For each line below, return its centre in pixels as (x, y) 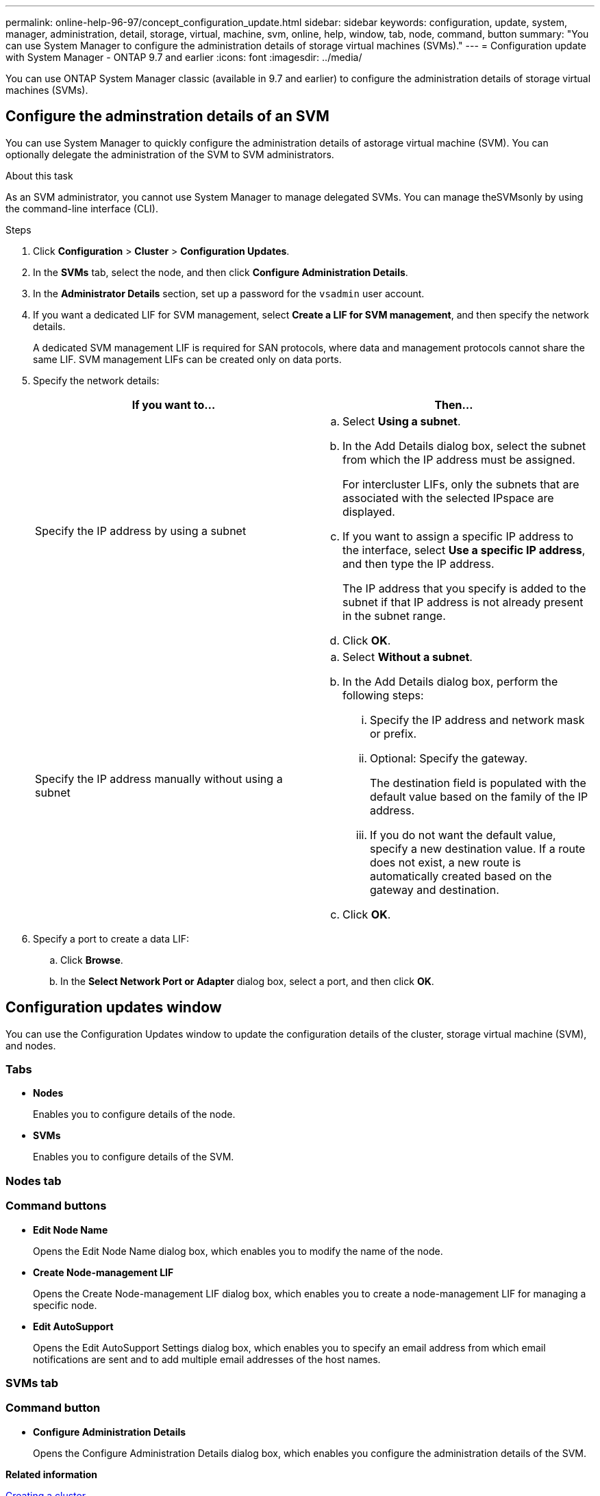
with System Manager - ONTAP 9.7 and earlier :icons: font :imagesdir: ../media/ (184, 57)
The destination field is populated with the (478, 783)
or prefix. (393, 733)
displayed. (369, 511)
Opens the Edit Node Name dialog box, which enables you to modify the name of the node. (238, 1251)
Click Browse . (92, 960)
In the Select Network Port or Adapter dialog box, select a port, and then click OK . (247, 981)
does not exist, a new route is (446, 862)
